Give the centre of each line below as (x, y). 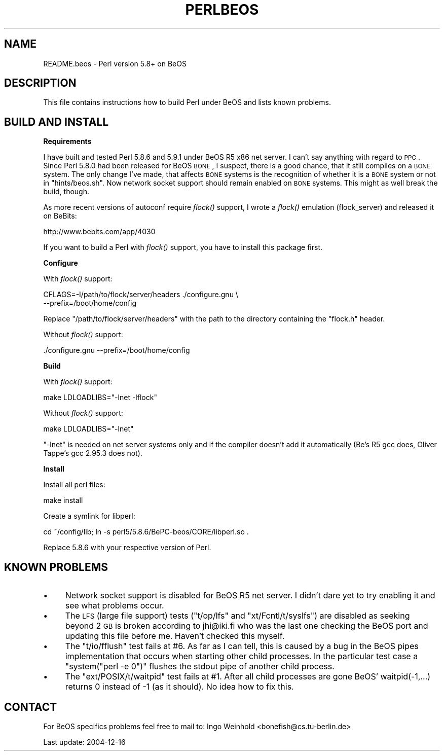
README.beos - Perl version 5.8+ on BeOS (115, 63)
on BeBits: (60, 216)
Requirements (67, 141)
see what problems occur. (115, 606)
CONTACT (31, 707)
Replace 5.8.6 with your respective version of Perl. (127, 548)
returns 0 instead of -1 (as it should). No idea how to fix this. (179, 687)
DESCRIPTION (40, 83)
